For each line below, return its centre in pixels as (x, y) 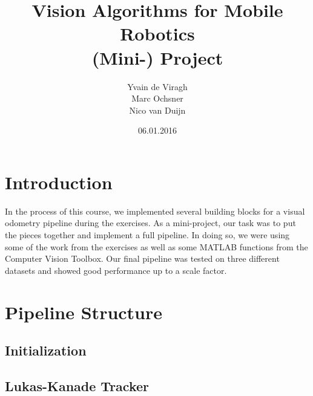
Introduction (59, 182)
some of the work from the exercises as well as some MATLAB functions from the (156, 246)
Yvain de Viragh (157, 86)
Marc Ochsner (157, 98)
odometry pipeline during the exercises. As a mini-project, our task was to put (150, 223)
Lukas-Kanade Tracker (77, 385)
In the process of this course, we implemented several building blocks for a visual (155, 211)
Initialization (46, 350)
